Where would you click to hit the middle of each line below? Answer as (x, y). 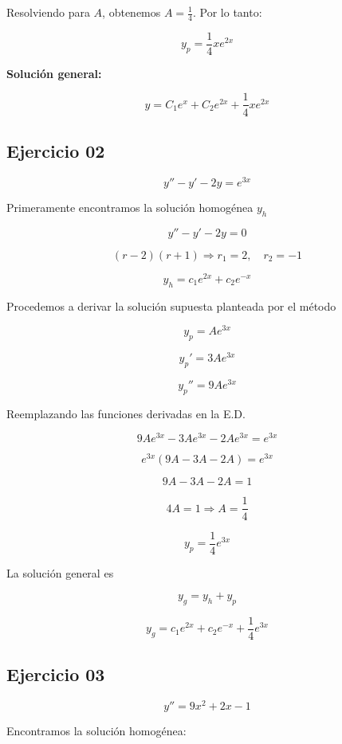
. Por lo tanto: (228, 12)
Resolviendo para (48, 12)
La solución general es (60, 572)
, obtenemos (132, 12)
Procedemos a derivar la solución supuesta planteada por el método (171, 305)
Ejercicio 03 (56, 674)
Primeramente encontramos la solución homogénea (130, 207)
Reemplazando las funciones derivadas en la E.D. (126, 413)
